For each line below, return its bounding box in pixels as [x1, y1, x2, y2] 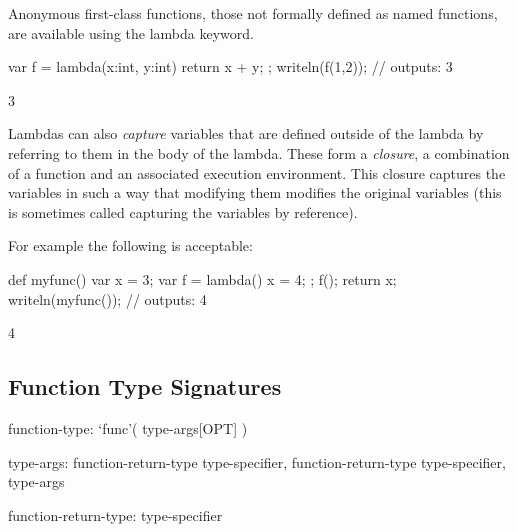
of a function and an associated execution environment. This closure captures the [8, 162, 506, 183]
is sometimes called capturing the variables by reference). [8, 201, 358, 222]
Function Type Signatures [8, 371, 282, 402]
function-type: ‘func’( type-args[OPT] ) [8, 417, 248, 438]
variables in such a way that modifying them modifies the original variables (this [8, 182, 502, 203]
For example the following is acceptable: [8, 235, 253, 256]
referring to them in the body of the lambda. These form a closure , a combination [8, 142, 510, 163]
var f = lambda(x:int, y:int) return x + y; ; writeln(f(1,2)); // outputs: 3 [8, 56, 453, 77]
